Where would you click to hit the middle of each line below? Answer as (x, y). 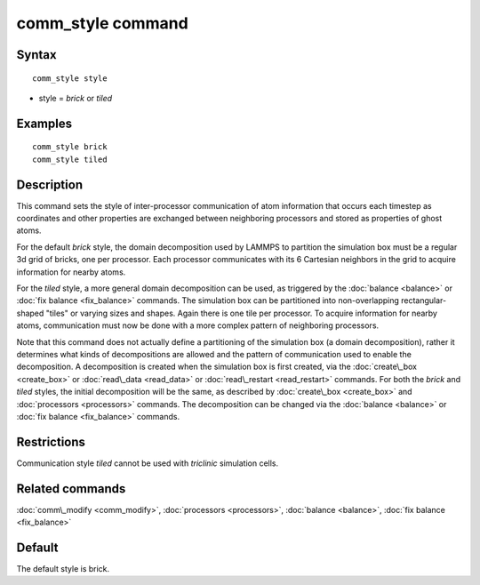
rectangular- (424, 301)
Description (50, 184)
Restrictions (51, 441)
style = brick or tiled (76, 98)
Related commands (71, 489)
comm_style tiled (70, 159)
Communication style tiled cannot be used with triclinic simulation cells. (148, 463)
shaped (30, 313)
